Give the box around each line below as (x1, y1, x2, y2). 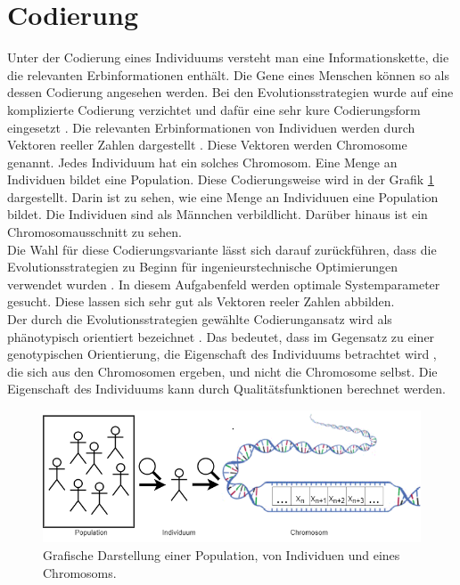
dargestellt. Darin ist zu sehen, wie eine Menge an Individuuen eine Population (7, 187, 439, 206)
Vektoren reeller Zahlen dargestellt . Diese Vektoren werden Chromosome (7, 135, 407, 154)
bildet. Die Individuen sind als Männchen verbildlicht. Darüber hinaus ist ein (7, 205, 428, 223)
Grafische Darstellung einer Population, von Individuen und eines (43, 546, 400, 565)
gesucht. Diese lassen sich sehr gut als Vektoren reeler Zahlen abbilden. (7, 292, 395, 311)
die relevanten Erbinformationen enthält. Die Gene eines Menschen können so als (7, 65, 449, 84)
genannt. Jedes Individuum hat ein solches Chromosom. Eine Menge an (7, 152, 398, 171)
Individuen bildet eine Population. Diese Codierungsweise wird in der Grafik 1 (7, 170, 434, 189)
